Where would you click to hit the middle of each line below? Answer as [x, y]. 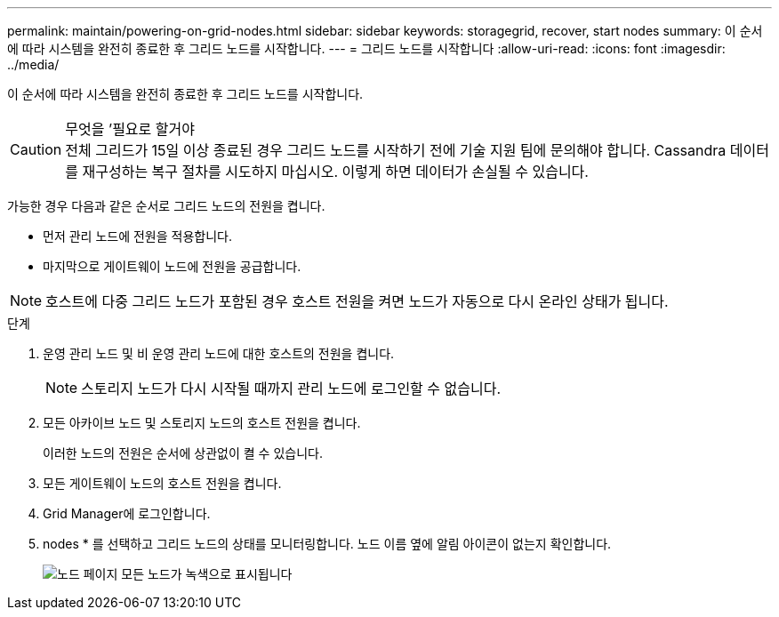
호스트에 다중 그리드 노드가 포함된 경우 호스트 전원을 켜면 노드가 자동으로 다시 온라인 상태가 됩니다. [357, 301]
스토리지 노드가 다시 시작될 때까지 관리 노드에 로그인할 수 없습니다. [291, 389]
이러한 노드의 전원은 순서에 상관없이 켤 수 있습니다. [183, 453]
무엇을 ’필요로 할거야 [130, 129]
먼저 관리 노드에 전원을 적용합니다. [137, 236]
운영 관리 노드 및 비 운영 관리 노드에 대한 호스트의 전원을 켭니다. [219, 353]
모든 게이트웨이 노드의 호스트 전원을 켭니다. [162, 483]
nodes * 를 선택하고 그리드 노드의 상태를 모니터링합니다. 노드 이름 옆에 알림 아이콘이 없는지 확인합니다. [327, 544]
